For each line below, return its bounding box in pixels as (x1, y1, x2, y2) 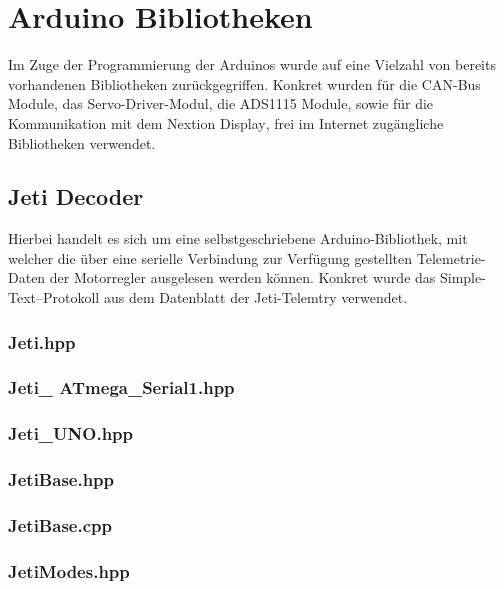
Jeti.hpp (8, 329, 76, 354)
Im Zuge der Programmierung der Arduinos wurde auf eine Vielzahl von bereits (8, 54, 496, 75)
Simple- (439, 267, 486, 288)
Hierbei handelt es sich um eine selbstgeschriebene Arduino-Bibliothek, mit (8, 228, 468, 249)
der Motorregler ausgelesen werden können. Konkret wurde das (49, 267, 436, 288)
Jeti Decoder (8, 181, 144, 212)
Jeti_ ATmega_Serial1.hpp (8, 375, 235, 400)
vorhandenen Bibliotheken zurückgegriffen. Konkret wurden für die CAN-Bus (8, 73, 481, 94)
